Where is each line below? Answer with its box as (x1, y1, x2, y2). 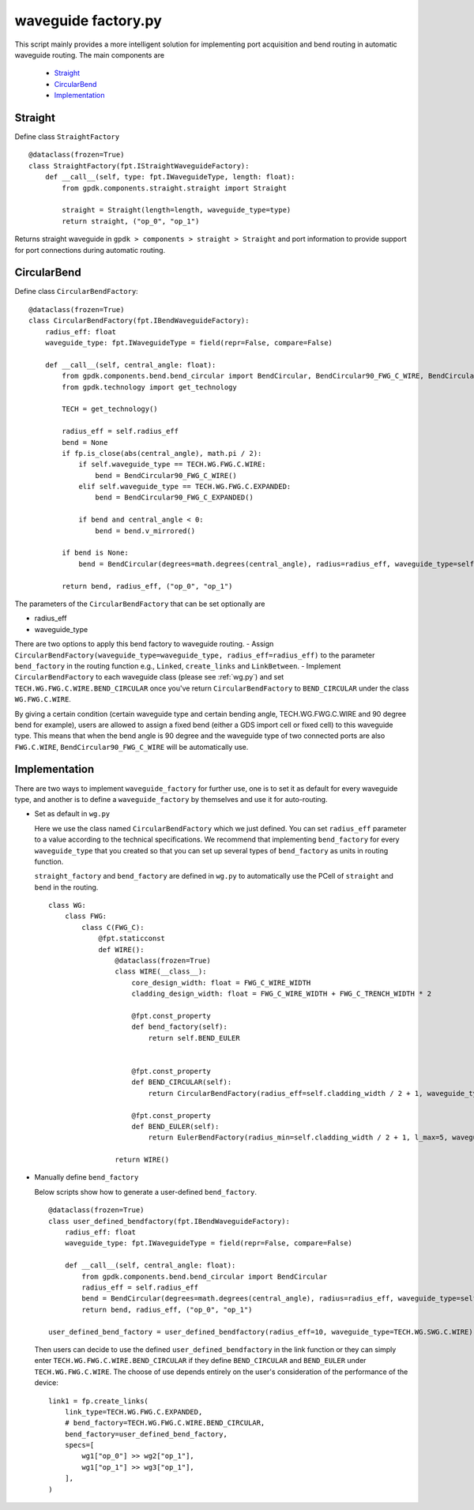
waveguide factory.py (14, 12, 162, 29)
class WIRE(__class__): (115, 967, 207, 976)
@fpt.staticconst (98, 934, 166, 943)
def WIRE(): (98, 945, 145, 954)
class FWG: (64, 912, 107, 921)
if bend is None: (62, 548, 130, 557)
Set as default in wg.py (34, 809, 111, 819)
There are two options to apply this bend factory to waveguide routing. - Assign (14, 639, 274, 649)
